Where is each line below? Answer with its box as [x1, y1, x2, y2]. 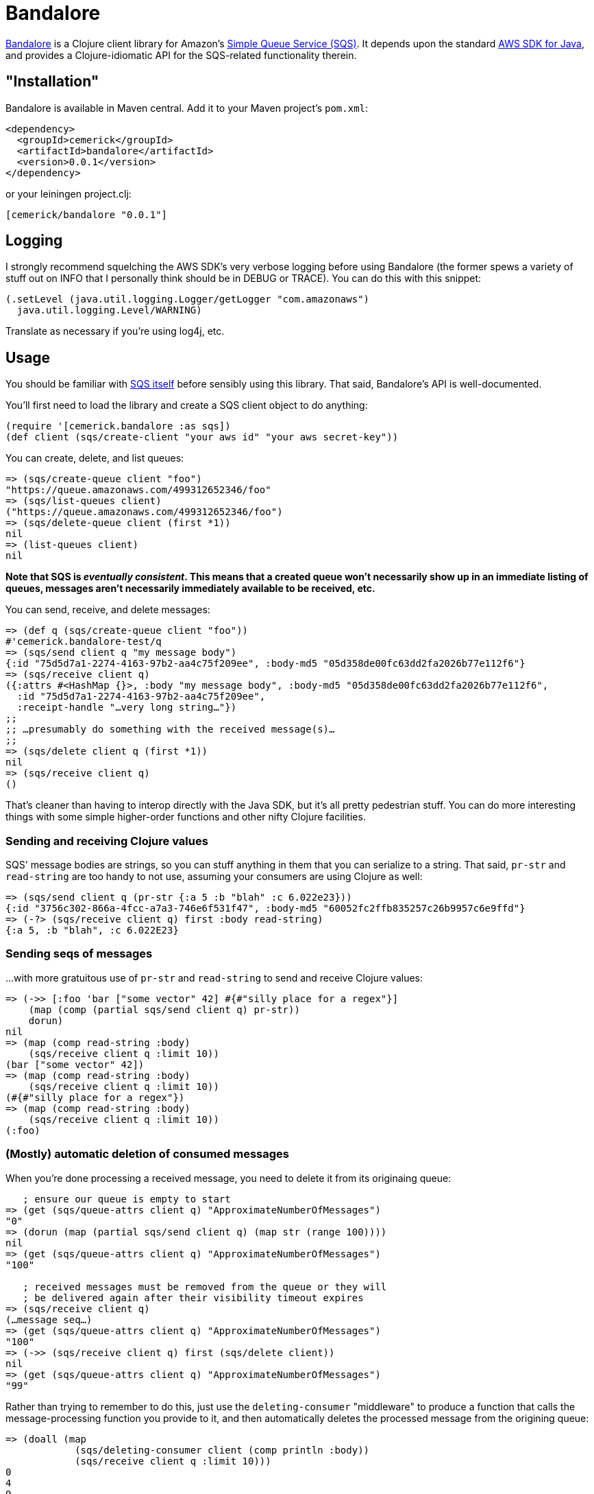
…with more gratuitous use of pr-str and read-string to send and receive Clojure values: [5, 971, 423, 984]
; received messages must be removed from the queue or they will [23, 1281, 387, 1292]
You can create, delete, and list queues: [5, 452, 184, 464]
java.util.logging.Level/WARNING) [16, 305, 202, 316]
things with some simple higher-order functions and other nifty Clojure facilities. [5, 811, 366, 823]
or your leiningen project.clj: [5, 187, 132, 200]
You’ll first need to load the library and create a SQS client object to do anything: [5, 399, 368, 412]
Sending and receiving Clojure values [5, 833, 208, 848]
